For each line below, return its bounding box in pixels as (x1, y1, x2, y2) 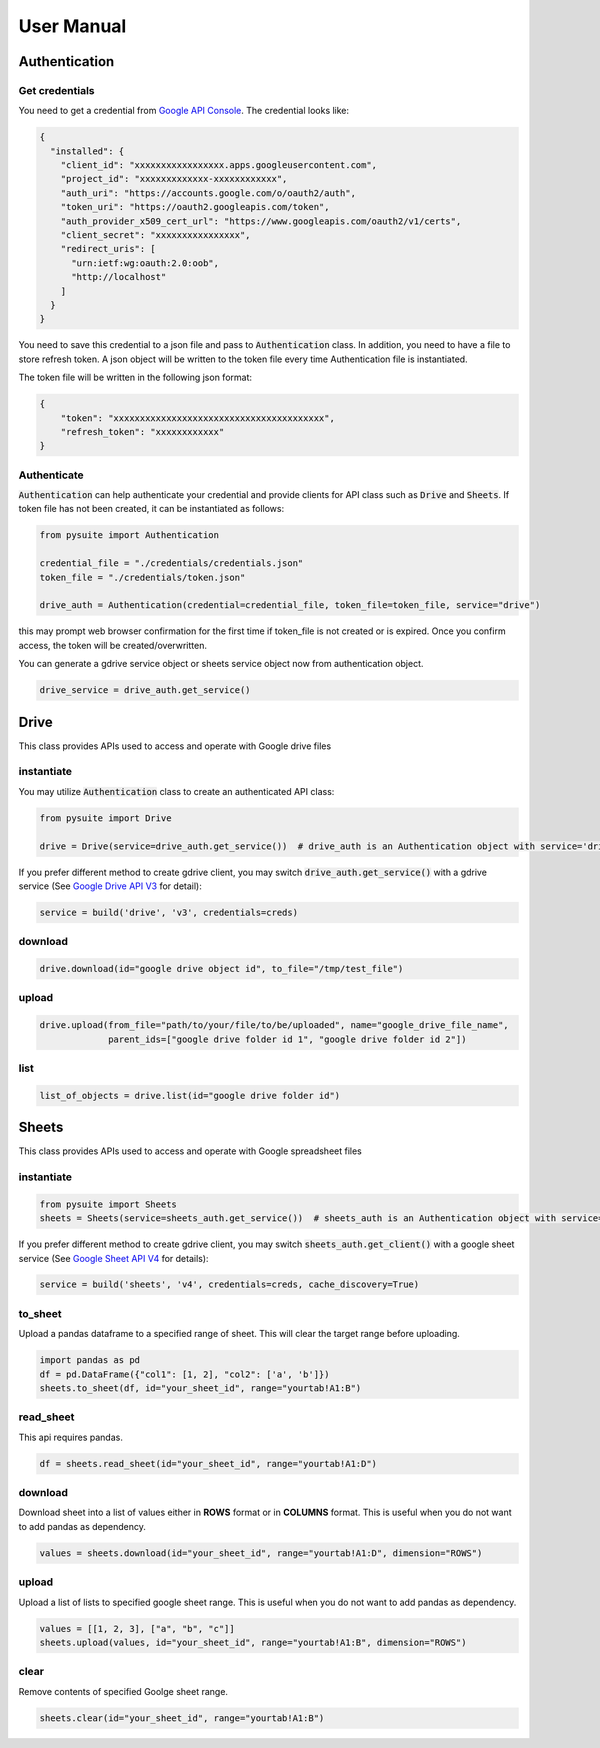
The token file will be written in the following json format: (18, 371, 253, 384)
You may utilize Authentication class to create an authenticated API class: (18, 785, 335, 797)
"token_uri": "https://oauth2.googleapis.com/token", (60, 201, 330, 213)
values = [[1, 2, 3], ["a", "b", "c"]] (39, 1623, 235, 1634)
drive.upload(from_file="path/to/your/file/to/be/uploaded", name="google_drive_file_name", (39, 1020, 509, 1031)
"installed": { (50, 145, 125, 157)
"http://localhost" (71, 271, 167, 283)
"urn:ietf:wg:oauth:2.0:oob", (71, 257, 220, 269)
